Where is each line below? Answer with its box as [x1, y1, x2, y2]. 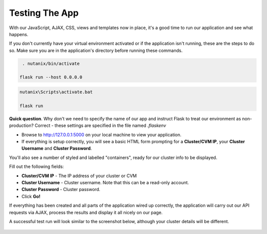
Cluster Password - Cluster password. [21, 187, 101, 193]
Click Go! [21, 193, 41, 199]
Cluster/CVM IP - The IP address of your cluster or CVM [21, 173, 137, 179]
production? [9, 122, 34, 128]
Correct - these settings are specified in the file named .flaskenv [35, 122, 167, 128]
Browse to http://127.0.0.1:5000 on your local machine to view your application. [21, 131, 181, 138]
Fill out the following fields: [9, 163, 64, 170]
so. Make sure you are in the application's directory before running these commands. [9, 47, 183, 53]
